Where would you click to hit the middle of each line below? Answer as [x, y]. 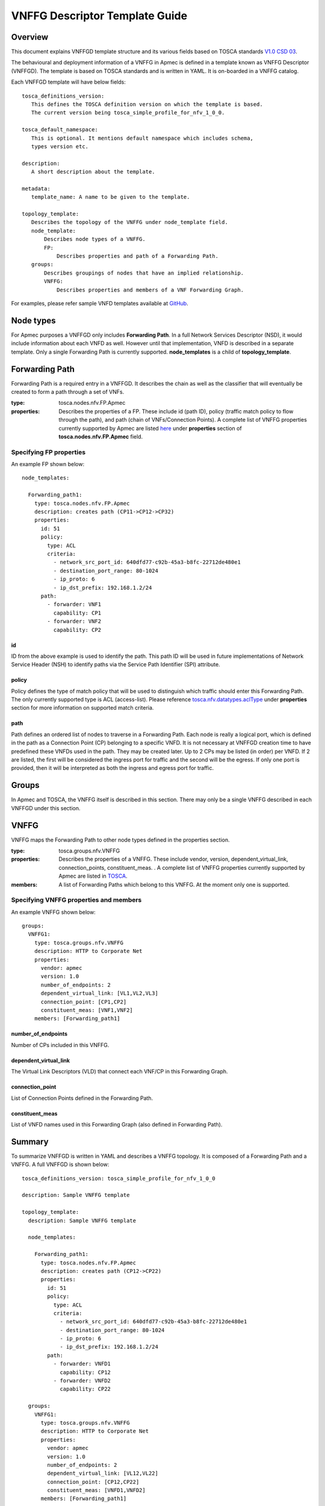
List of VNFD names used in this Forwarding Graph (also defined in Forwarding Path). [117, 1124]
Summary [30, 1142]
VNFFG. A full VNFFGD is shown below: [60, 1164]
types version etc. [60, 146]
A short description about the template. [93, 172]
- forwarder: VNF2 [74, 621]
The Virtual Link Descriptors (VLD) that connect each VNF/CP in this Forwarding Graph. [119, 1072]
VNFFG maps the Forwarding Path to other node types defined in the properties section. [120, 840]
